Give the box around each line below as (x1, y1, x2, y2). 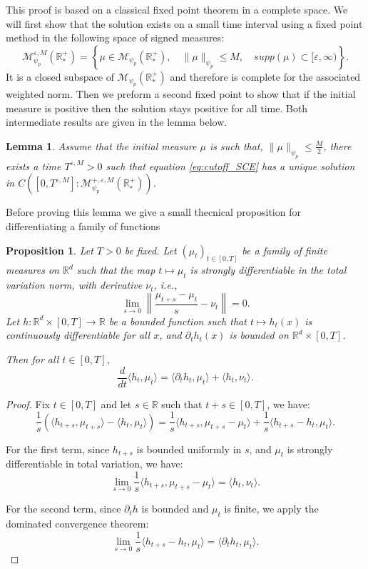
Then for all (6, 351, 59, 366)
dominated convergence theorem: (6, 515, 149, 530)
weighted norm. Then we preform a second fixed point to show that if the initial (6, 86, 356, 102)
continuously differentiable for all (6, 327, 150, 342)
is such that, (209, 138, 263, 153)
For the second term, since (6, 501, 121, 516)
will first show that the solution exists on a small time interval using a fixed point (6, 16, 363, 31)
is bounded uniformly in (136, 441, 242, 456)
